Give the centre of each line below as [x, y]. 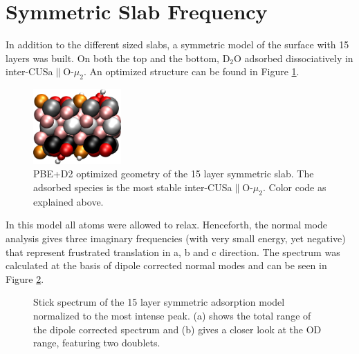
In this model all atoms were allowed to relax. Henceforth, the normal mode [166, 225]
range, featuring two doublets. [97, 343]
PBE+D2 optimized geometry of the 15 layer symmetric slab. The [174, 174]
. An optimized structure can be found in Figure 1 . [191, 71]
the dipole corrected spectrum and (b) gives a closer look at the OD [177, 329]
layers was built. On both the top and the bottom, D [118, 58]
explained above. [68, 201]
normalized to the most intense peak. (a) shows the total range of [172, 316]
